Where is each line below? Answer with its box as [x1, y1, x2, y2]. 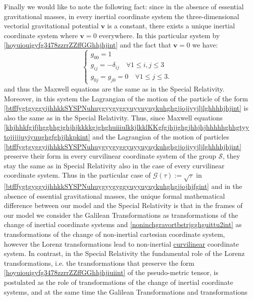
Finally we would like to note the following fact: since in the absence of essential [4, 1, 244, 11]
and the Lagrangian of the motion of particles [92, 131, 229, 141]
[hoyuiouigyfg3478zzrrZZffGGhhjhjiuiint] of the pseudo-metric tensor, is [4, 267, 218, 277]
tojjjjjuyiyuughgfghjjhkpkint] [4, 131, 90, 141]
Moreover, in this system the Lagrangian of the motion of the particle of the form [4, 93, 248, 103]
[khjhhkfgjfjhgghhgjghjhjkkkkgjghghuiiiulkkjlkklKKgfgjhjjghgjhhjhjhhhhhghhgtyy [4, 122, 249, 132]
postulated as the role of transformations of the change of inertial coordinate [4, 277, 233, 287]
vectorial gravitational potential [4, 21, 99, 31]
